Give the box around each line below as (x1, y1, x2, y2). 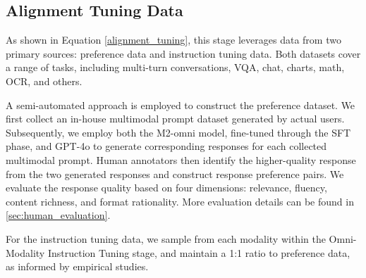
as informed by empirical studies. (6, 259, 149, 274)
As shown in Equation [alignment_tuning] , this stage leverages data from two (6, 32, 341, 47)
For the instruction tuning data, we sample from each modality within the (6, 231, 326, 246)
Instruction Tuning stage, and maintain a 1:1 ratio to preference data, (47, 245, 350, 260)
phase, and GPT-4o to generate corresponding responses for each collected (6, 139, 327, 153)
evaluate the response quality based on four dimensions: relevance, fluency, (6, 180, 327, 195)
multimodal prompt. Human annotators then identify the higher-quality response (6, 152, 356, 167)
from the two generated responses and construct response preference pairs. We (6, 166, 344, 181)
